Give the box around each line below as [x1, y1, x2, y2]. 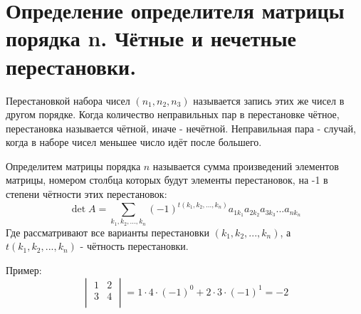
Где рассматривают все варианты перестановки [6, 224, 209, 239]
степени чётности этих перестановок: [6, 187, 167, 202]
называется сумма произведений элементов [152, 158, 339, 173]
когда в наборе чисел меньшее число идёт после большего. [6, 135, 262, 150]
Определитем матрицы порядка [6, 158, 141, 173]
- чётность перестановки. [80, 239, 189, 253]
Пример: [6, 263, 42, 278]
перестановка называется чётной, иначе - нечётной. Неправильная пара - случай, [6, 120, 356, 135]
